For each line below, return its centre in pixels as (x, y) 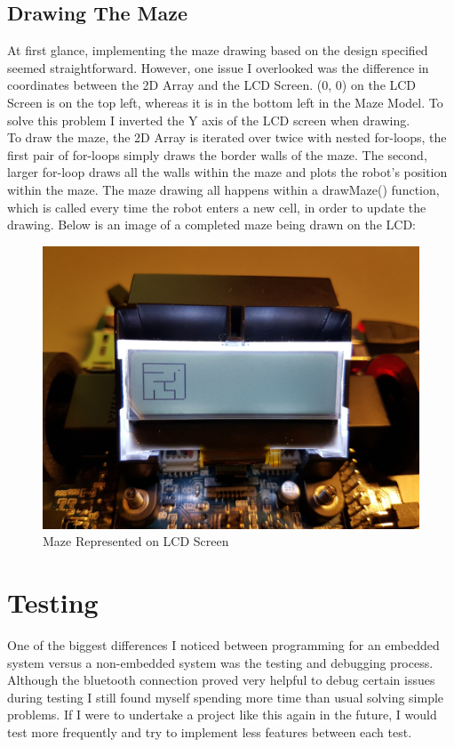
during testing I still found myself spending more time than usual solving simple (226, 697)
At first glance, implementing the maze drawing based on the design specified (218, 50)
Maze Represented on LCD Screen (136, 541)
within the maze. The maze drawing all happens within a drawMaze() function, (223, 189)
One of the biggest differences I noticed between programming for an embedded (223, 645)
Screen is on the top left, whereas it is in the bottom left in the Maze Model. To (225, 102)
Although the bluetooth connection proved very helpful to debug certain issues (221, 680)
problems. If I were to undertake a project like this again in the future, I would (222, 715)
